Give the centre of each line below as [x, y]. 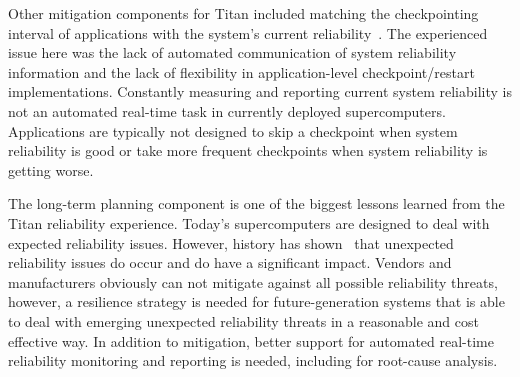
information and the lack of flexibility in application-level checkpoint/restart [241, 71]
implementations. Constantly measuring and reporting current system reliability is [260, 91]
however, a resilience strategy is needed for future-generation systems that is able [256, 301]
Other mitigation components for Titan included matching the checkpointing [243, 13]
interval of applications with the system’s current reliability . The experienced [248, 32]
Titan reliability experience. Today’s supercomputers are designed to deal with [249, 222]
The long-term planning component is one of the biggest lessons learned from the [256, 203]
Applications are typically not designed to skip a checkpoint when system [233, 130]
